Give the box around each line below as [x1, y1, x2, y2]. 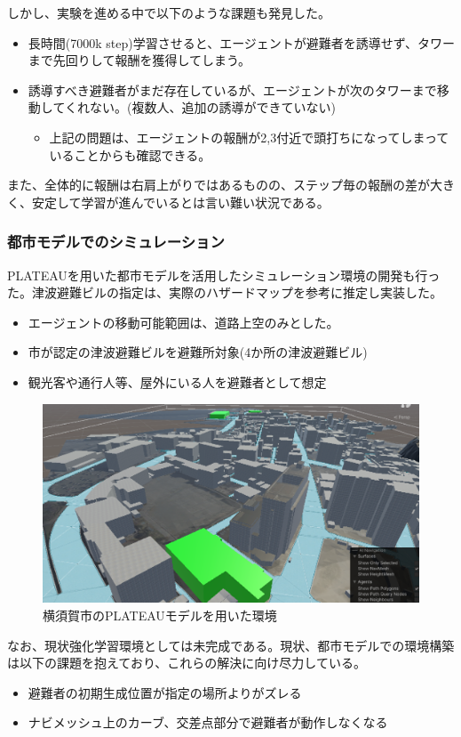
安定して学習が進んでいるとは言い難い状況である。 [31, 192, 330, 211]
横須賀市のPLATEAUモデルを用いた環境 [43, 606, 277, 625]
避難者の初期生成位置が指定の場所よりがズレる [28, 683, 302, 701]
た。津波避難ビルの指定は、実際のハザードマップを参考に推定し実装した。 [7, 283, 442, 302]
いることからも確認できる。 [49, 145, 211, 164]
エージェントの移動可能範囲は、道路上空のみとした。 [28, 312, 339, 331]
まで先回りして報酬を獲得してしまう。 [28, 51, 251, 69]
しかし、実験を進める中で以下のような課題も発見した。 [7, 4, 330, 21]
